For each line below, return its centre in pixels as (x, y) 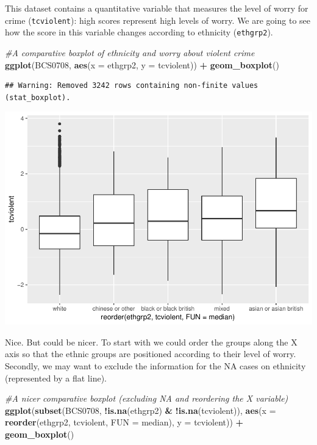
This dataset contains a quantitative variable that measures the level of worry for (157, 8)
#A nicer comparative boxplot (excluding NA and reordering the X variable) (147, 398)
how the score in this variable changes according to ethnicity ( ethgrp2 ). (139, 32)
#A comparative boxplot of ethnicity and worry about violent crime (130, 52)
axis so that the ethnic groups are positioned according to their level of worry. (151, 354)
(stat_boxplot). (38, 97)
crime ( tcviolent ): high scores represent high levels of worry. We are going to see (158, 20)
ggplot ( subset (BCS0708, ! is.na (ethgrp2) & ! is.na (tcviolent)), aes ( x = (141, 410)
